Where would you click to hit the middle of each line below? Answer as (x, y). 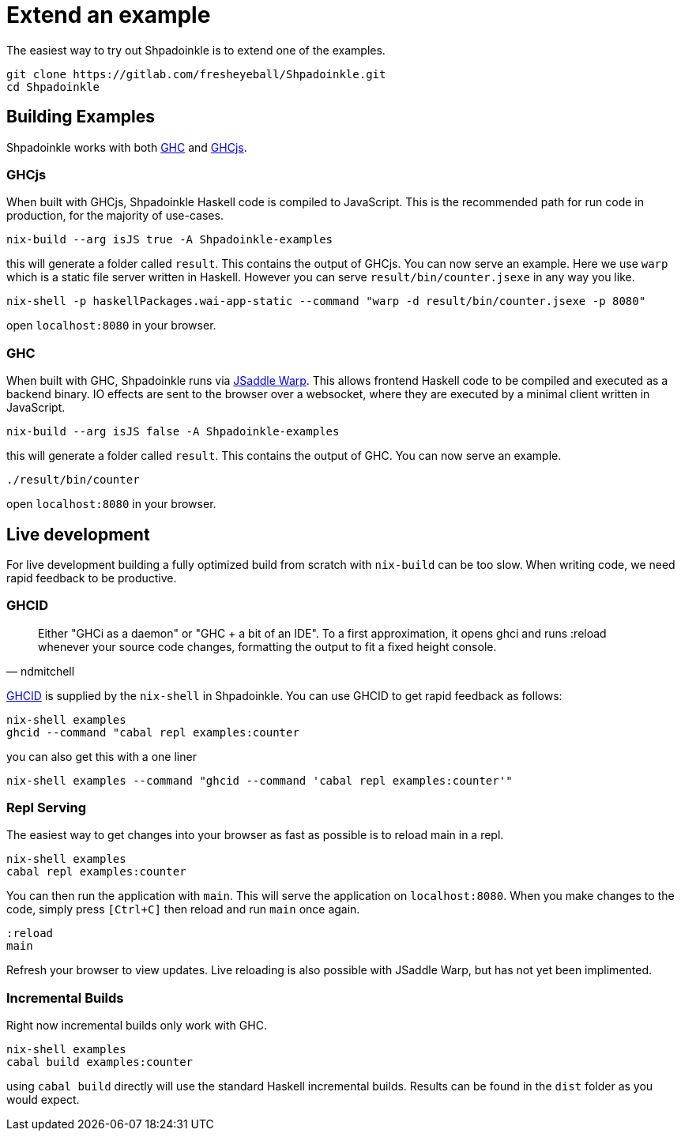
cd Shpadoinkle (53, 87)
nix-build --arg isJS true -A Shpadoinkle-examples (170, 240)
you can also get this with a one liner (102, 756)
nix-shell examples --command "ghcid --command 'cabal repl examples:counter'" (260, 780)
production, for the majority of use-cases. (115, 216)
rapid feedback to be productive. (92, 578)
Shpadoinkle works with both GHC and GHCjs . (127, 147)
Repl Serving (47, 808)
